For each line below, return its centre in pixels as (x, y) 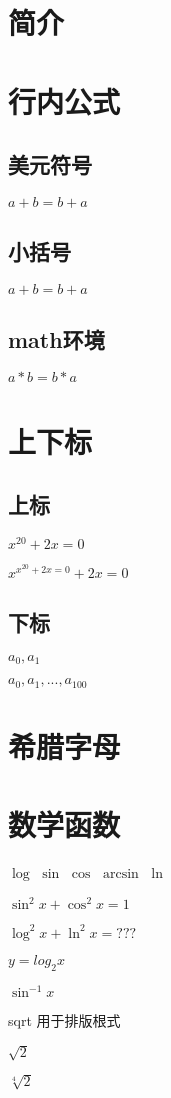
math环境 (56, 338)
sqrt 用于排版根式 (64, 1020)
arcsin (120, 874)
